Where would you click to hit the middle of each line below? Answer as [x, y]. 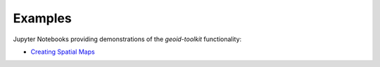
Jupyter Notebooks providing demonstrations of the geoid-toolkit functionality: [127, 39]
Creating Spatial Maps [63, 52]
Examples [42, 18]
